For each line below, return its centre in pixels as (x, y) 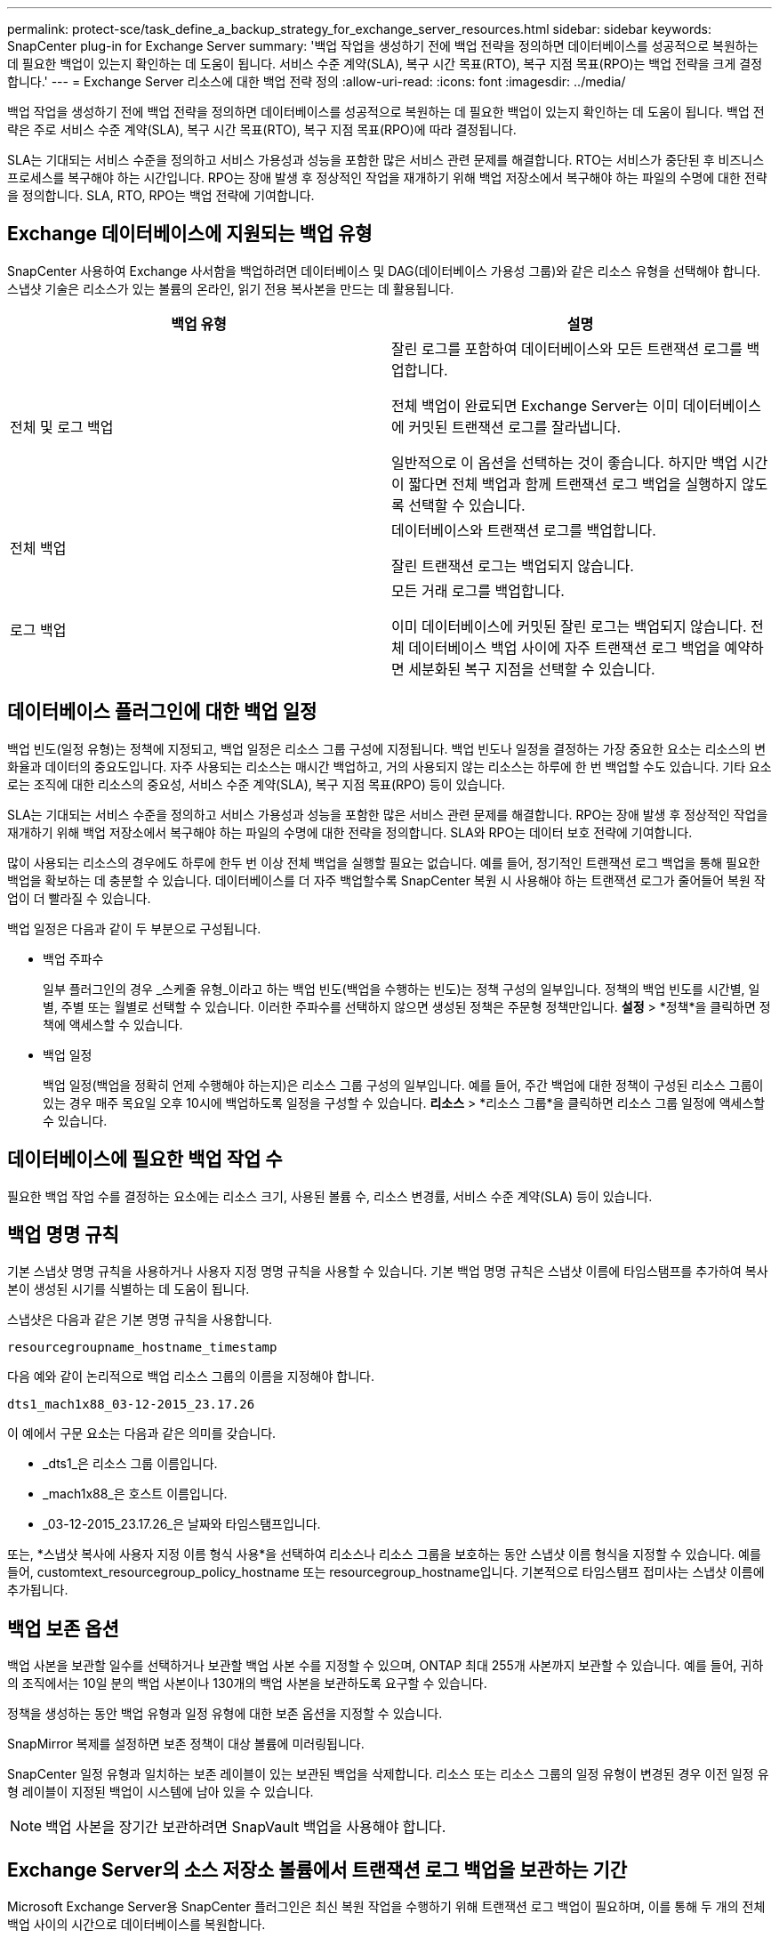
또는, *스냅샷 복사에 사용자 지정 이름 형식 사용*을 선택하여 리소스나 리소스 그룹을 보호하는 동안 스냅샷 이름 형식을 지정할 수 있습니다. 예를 (384, 1554)
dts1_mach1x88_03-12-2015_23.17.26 (131, 1405)
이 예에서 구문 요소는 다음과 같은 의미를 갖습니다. (142, 1433)
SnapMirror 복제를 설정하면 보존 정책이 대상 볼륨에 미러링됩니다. (186, 1744)
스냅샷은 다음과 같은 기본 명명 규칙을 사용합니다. (140, 1320)
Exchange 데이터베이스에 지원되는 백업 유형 (190, 234)
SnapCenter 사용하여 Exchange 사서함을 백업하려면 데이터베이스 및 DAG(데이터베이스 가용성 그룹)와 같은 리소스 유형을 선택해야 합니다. (384, 271)
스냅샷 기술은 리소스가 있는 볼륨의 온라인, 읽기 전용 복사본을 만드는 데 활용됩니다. (231, 288)
